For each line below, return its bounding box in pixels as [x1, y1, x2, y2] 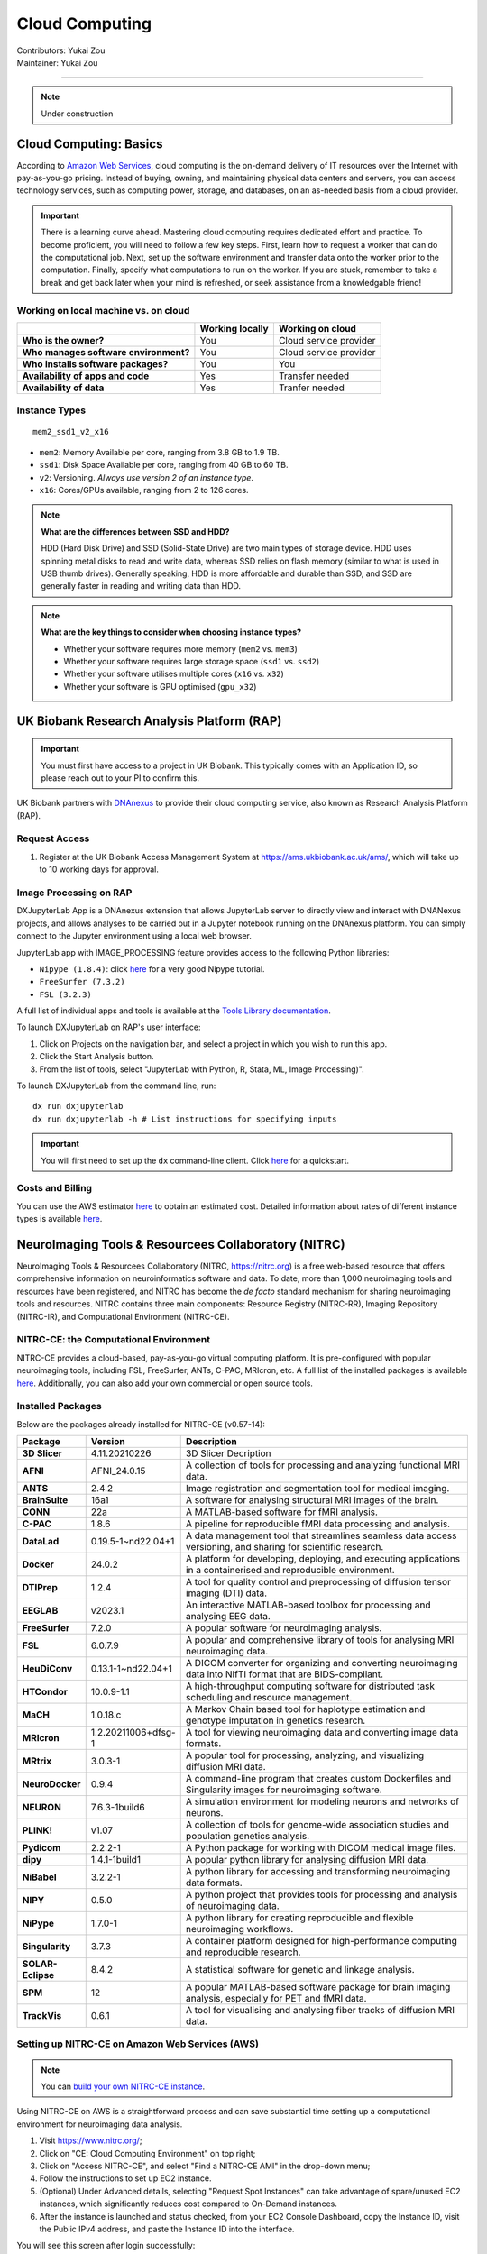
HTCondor [22, 1686, 68, 1699]
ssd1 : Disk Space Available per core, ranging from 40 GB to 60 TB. [39, 460, 289, 471]
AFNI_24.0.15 [90, 1465, 146, 1478]
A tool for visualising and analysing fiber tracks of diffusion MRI [185, 2004, 455, 2017]
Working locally [199, 322, 270, 334]
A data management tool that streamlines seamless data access [185, 1529, 457, 1542]
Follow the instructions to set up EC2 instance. [39, 2173, 212, 2184]
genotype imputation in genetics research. [185, 1714, 366, 1727]
